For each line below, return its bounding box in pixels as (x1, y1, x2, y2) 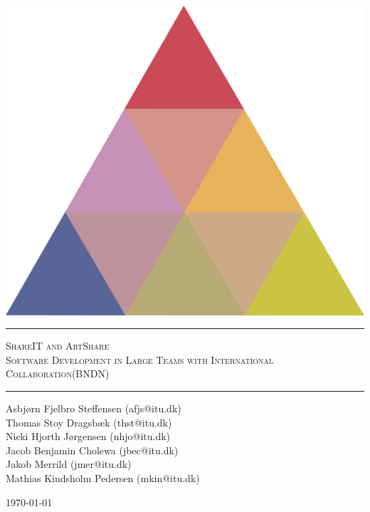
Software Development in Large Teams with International (6, 352, 274, 367)
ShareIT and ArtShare (6, 338, 110, 353)
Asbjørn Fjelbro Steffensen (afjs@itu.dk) (6, 400, 181, 415)
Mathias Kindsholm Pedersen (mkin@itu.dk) (6, 470, 200, 485)
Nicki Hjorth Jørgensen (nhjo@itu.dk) (6, 429, 171, 444)
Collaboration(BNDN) (6, 366, 110, 381)
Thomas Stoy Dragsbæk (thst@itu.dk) (6, 414, 172, 429)
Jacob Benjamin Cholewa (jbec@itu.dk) (6, 442, 179, 457)
